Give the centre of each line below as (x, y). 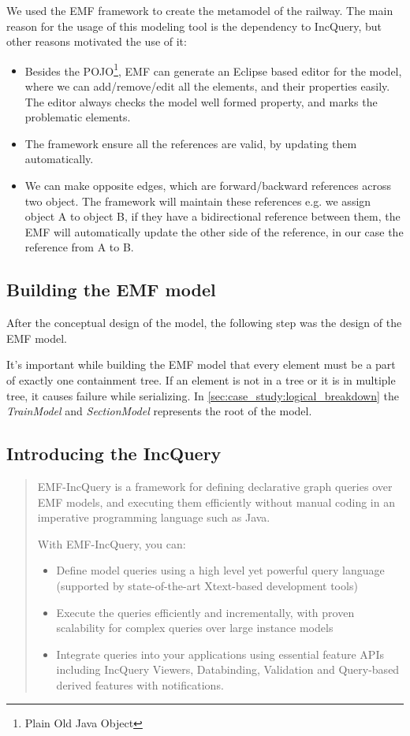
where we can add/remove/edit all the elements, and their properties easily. (207, 86)
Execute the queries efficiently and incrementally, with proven (205, 612)
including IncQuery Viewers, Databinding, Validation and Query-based (228, 669)
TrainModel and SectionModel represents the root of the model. (159, 411)
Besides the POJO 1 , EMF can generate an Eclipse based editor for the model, (213, 69)
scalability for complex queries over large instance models (195, 628)
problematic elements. (78, 117)
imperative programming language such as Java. (154, 517)
